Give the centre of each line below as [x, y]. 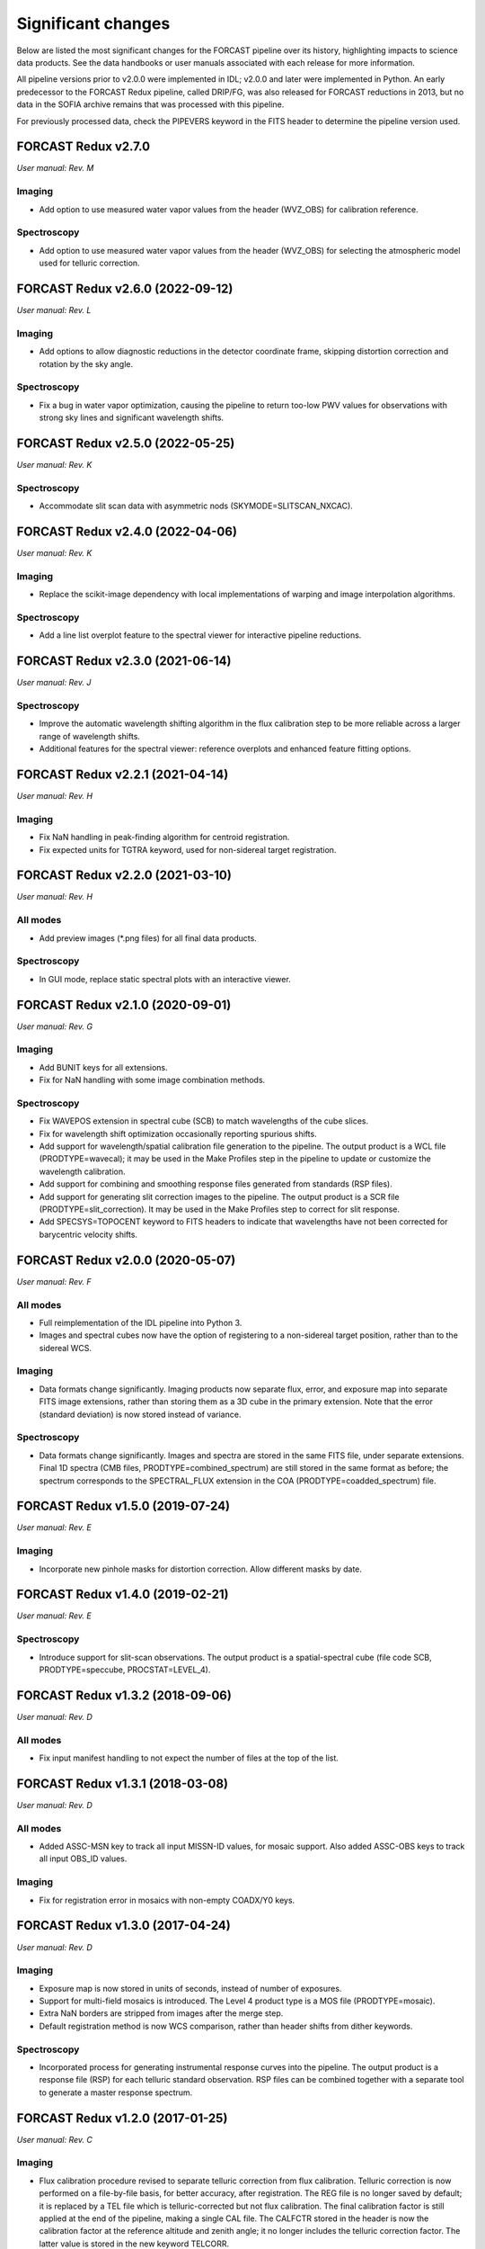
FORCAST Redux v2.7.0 [84, 147]
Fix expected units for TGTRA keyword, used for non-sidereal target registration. [188, 849]
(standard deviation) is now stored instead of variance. [140, 1414]
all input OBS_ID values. [83, 1859]
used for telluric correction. [89, 263]
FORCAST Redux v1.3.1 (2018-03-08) [123, 1783]
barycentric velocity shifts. [88, 1234]
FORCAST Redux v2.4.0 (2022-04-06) [127, 531]
